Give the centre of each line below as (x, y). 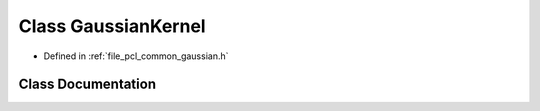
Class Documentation (87, 84)
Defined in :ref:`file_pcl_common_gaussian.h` (136, 56)
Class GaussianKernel (112, 26)
